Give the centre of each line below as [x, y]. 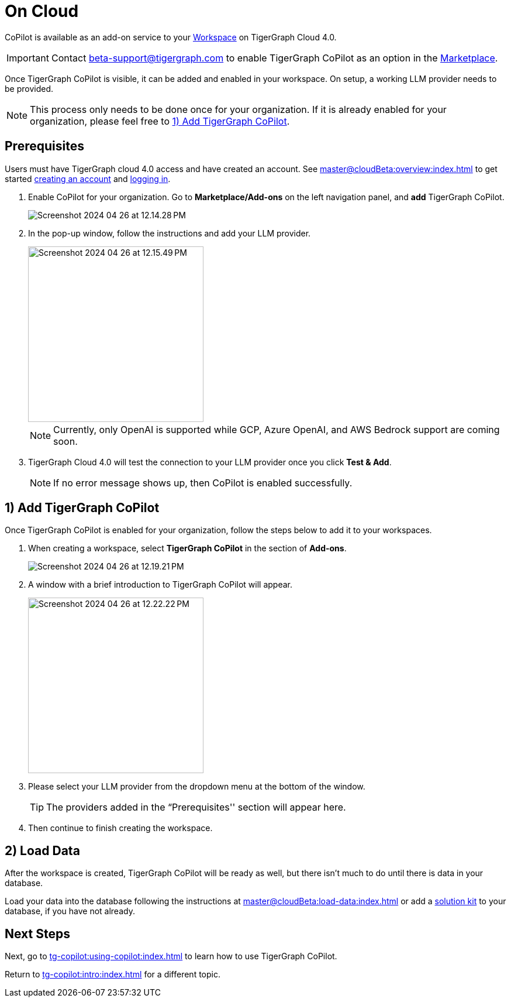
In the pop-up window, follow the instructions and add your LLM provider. [170, 233]
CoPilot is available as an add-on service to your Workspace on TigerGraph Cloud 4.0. [171, 37]
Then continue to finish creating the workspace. [120, 828]
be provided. [29, 88]
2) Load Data [42, 850]
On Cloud [42, 11]
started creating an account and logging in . [88, 179]
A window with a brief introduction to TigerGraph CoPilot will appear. [160, 585]
